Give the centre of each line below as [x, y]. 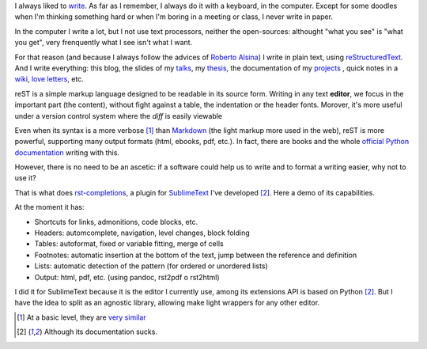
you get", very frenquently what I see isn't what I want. [104, 43]
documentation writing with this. [67, 152]
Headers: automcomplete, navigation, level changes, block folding [142, 233]
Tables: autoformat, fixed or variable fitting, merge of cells [129, 244]
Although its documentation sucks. [101, 332]
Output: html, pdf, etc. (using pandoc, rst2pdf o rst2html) [127, 277]
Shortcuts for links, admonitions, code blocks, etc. [116, 222]
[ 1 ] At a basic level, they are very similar [81, 317]
